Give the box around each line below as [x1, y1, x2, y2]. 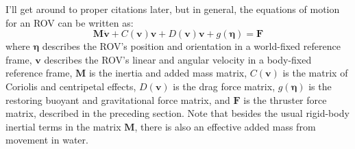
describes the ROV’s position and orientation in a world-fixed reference [42, 39, 341, 53]
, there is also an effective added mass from [134, 119, 316, 133]
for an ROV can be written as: [5, 15, 134, 29]
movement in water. [5, 133, 88, 147]
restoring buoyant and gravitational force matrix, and [5, 92, 230, 107]
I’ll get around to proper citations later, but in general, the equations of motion [5, 2, 340, 16]
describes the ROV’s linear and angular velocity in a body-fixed [44, 52, 312, 66]
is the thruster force [243, 92, 327, 107]
